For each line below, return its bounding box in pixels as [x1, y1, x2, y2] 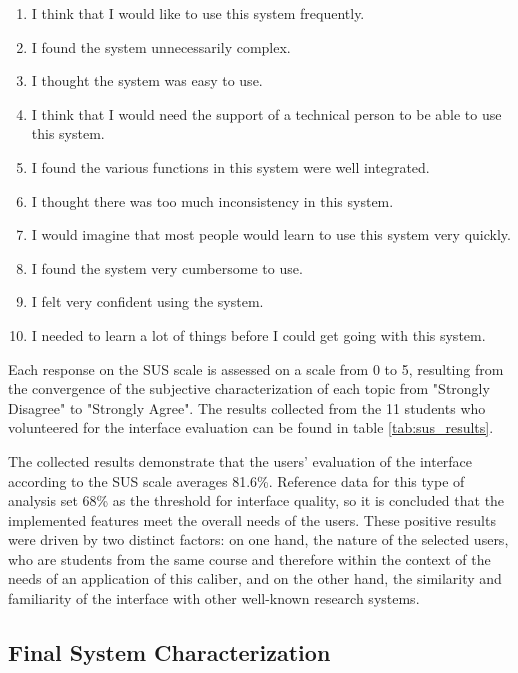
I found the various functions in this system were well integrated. [31, 156, 430, 177]
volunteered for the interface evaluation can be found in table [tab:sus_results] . [8, 417, 494, 438]
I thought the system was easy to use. [31, 70, 263, 91]
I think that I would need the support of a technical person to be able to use [31, 103, 502, 124]
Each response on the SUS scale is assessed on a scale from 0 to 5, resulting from [8, 358, 504, 379]
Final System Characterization [8, 637, 331, 668]
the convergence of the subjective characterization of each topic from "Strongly [8, 378, 490, 399]
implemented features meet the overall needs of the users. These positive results [8, 509, 496, 530]
